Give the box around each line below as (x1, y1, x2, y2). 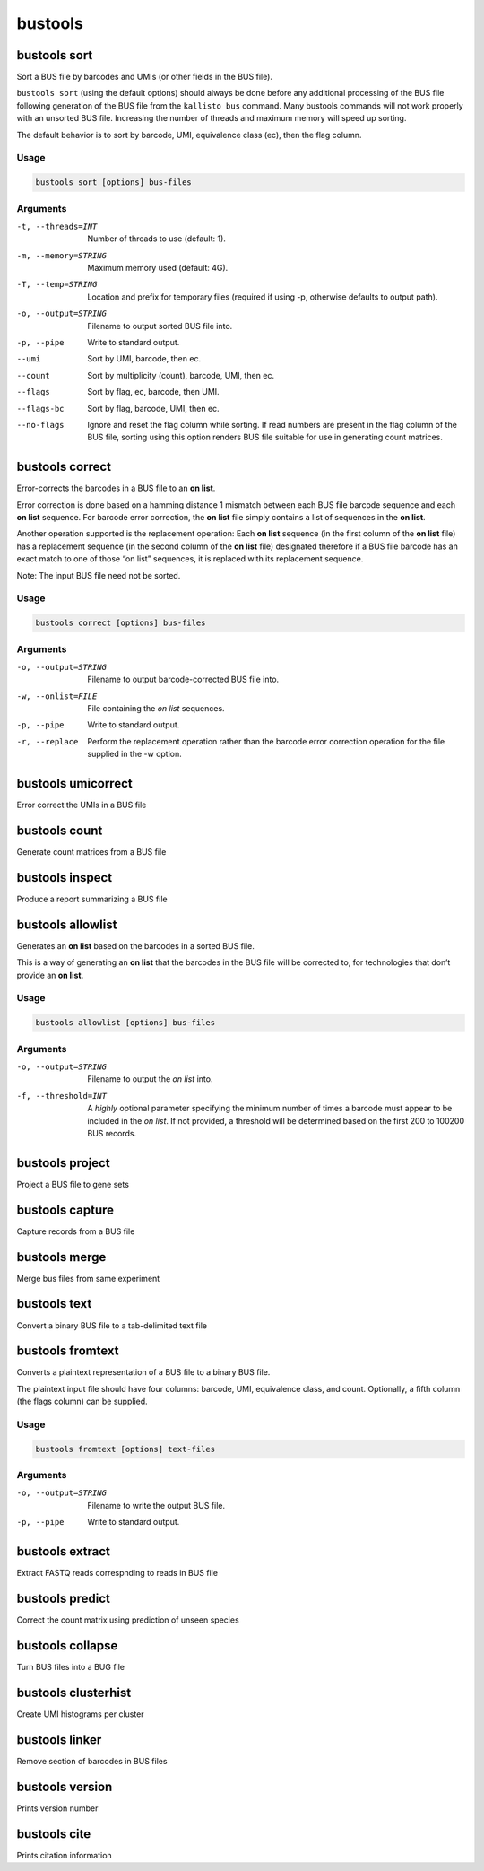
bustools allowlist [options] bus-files (35, 1018, 215, 1028)
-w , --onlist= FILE (16, 691, 98, 701)
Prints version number (16, 1803, 99, 1814)
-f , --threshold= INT (16, 1091, 108, 1101)
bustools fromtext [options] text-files (35, 1444, 215, 1454)
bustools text (16, 1296, 92, 1311)
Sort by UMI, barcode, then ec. (87, 353, 202, 364)
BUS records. (87, 1127, 137, 1138)
